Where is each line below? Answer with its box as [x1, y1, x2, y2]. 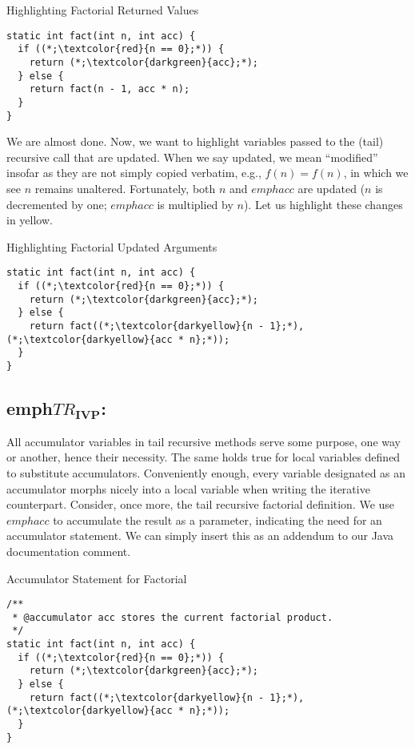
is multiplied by [157, 195, 233, 212]
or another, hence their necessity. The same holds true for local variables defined [6, 449, 401, 465]
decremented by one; [6, 195, 107, 212]
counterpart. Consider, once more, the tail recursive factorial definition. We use [6, 496, 395, 513]
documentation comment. [6, 542, 131, 559]
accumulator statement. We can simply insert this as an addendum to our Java [6, 527, 394, 544]
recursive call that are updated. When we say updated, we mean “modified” [6, 148, 378, 165]
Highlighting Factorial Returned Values [6, 2, 199, 18]
